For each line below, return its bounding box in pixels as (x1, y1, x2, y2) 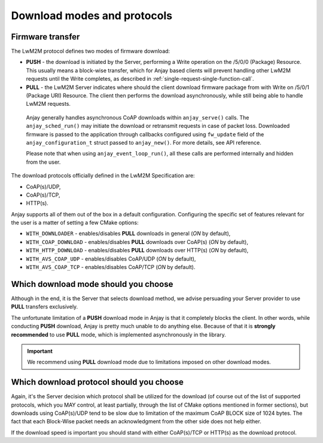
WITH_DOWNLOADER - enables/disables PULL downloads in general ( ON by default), (26, 230, 231, 237)
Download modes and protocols (11, 9, 173, 22)
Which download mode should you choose (11, 279, 173, 289)
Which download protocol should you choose (11, 377, 184, 387)
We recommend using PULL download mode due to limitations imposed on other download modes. (27, 359, 272, 366)
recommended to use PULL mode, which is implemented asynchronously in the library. (11, 331, 227, 338)
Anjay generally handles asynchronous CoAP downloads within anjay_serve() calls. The (26, 114, 249, 121)
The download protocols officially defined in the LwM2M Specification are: (11, 172, 195, 179)
